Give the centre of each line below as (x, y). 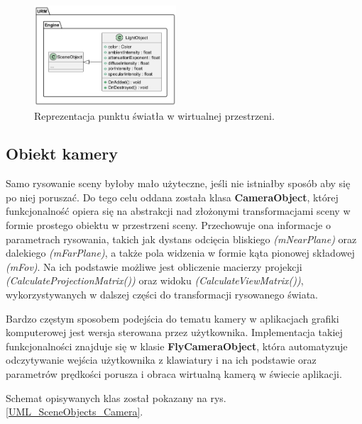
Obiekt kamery (62, 154)
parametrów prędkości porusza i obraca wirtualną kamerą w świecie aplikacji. (174, 374)
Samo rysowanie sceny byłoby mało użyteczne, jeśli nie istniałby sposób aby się (178, 183)
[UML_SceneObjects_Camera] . (75, 412)
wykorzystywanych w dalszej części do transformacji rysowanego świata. (162, 295)
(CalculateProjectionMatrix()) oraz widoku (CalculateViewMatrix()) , (155, 280)
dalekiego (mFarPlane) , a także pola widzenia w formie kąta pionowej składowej (180, 253)
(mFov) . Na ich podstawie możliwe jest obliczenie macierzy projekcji (154, 266)
